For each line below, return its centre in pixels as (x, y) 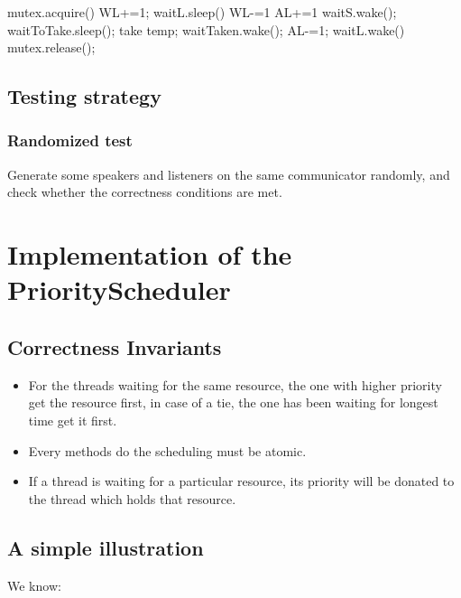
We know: (34, 585)
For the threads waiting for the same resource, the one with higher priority (235, 384)
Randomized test (70, 140)
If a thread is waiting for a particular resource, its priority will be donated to (241, 481)
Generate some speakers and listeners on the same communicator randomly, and (229, 174)
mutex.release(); (51, 47)
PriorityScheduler (119, 290)
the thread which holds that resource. (132, 498)
